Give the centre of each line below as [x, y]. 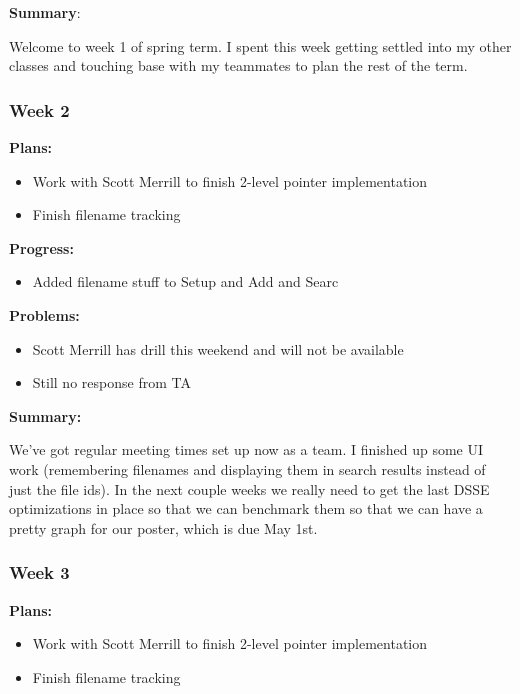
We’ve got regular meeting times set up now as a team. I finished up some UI [246, 449]
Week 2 [39, 109]
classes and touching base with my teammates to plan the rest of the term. [238, 65]
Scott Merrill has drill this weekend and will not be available [218, 348]
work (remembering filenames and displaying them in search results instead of [247, 468]
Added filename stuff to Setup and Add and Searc [185, 281]
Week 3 [39, 572]
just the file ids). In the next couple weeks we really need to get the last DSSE [249, 488]
